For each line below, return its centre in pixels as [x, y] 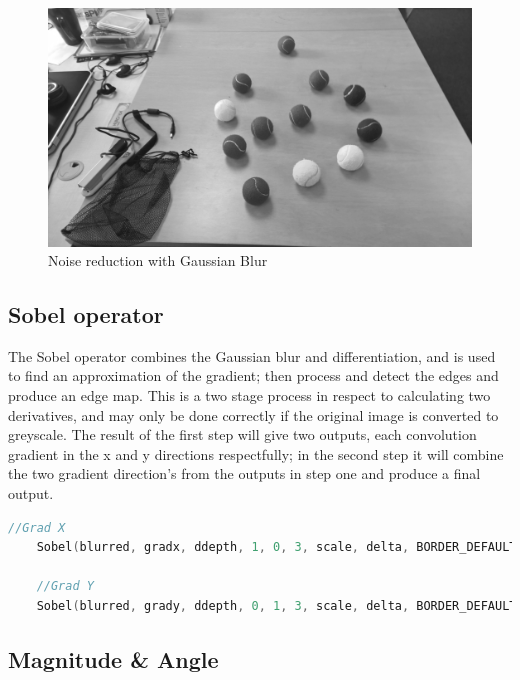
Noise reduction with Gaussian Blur [158, 260]
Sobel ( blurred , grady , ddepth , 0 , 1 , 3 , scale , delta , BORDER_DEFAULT [276, 606]
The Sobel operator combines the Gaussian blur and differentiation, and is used [252, 355]
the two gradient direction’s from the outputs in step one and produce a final [244, 473]
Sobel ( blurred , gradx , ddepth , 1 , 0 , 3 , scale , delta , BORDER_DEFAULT [276, 547]
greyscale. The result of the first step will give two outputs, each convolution [242, 434]
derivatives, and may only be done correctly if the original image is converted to [253, 414]
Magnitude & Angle [113, 659]
